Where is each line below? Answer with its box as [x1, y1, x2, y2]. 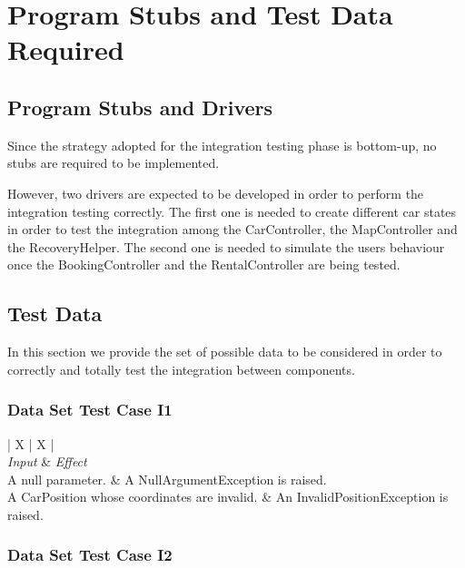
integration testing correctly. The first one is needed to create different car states [7, 201, 457, 220]
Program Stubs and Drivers [7, 93, 273, 121]
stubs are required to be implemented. [7, 153, 220, 172]
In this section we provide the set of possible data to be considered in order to [7, 342, 442, 361]
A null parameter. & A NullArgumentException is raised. [7, 469, 327, 488]
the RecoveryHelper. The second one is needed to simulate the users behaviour [7, 237, 445, 256]
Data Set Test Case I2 [7, 544, 173, 566]
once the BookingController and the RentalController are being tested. [7, 255, 401, 274]
